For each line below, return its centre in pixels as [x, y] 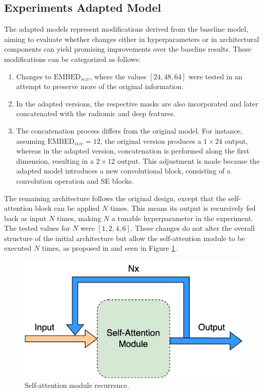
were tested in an [216, 76]
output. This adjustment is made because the [188, 160]
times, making [79, 218]
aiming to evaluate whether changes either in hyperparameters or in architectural [132, 39]
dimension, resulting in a [55, 160]
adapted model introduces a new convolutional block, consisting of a [123, 171]
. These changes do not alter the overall [192, 228]
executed [18, 248]
